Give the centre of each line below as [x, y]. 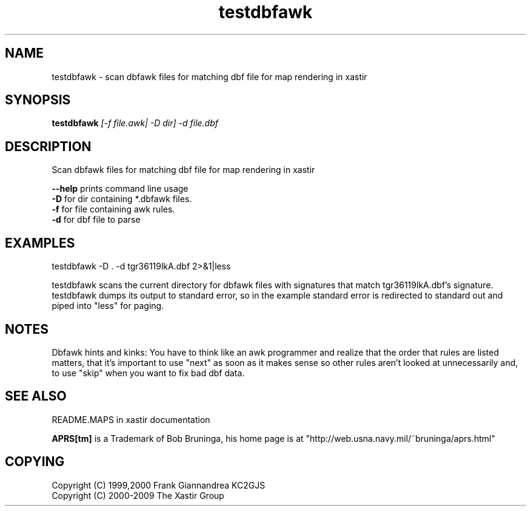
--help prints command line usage [120, 189]
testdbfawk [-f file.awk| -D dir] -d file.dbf [135, 123]
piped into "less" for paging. [108, 306]
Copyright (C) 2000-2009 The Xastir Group [138, 495]
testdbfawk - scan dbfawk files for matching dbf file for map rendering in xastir [209, 76]
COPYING [35, 462]
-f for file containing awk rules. [113, 209]
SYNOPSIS [38, 100]
